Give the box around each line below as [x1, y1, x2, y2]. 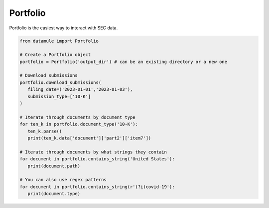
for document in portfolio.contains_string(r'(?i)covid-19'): [19, 184, 175, 190]
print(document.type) [27, 191, 81, 197]
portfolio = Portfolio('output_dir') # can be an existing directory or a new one [19, 59, 228, 65]
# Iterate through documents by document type [19, 114, 135, 120]
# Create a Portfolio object [19, 52, 91, 58]
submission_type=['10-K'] [27, 93, 91, 99]
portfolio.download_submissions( [19, 79, 102, 85]
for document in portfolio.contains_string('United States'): [19, 156, 175, 162]
